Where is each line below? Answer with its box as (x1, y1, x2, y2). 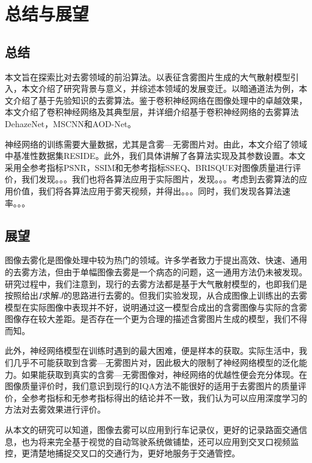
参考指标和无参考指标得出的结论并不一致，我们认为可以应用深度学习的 (29, 391, 307, 404)
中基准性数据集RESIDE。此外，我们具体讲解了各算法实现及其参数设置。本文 (5, 149, 305, 162)
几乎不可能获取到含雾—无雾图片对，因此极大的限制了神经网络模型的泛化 (13, 356, 299, 369)
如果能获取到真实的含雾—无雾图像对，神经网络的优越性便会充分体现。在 (21, 368, 307, 380)
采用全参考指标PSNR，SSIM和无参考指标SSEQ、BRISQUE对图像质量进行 (5, 161, 293, 173)
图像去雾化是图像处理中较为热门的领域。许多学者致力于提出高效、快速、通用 (5, 254, 307, 266)
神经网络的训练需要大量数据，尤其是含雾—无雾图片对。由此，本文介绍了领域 (5, 137, 307, 150)
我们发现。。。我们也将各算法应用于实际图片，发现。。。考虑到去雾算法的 (21, 173, 299, 185)
